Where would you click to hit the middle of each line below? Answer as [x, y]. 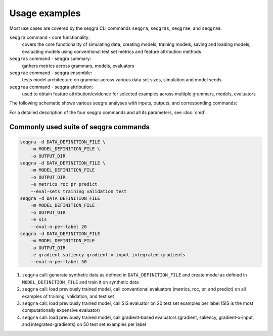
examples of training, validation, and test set [68, 296]
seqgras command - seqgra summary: [50, 59]
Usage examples [45, 13]
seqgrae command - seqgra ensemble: [51, 73]
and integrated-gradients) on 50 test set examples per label [84, 324]
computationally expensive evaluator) [61, 310]
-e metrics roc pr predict [64, 184]
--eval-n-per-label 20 [59, 227]
